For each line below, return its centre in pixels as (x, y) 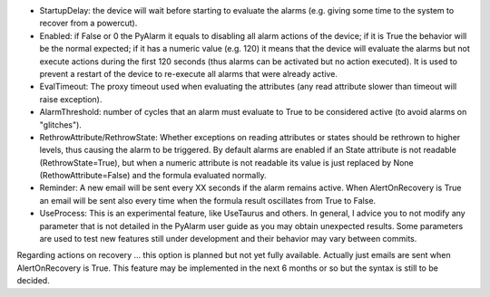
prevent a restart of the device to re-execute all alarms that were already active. (188, 73)
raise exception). (71, 99)
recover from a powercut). (88, 24)
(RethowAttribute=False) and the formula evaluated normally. (153, 176)
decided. (33, 281)
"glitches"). (60, 125)
